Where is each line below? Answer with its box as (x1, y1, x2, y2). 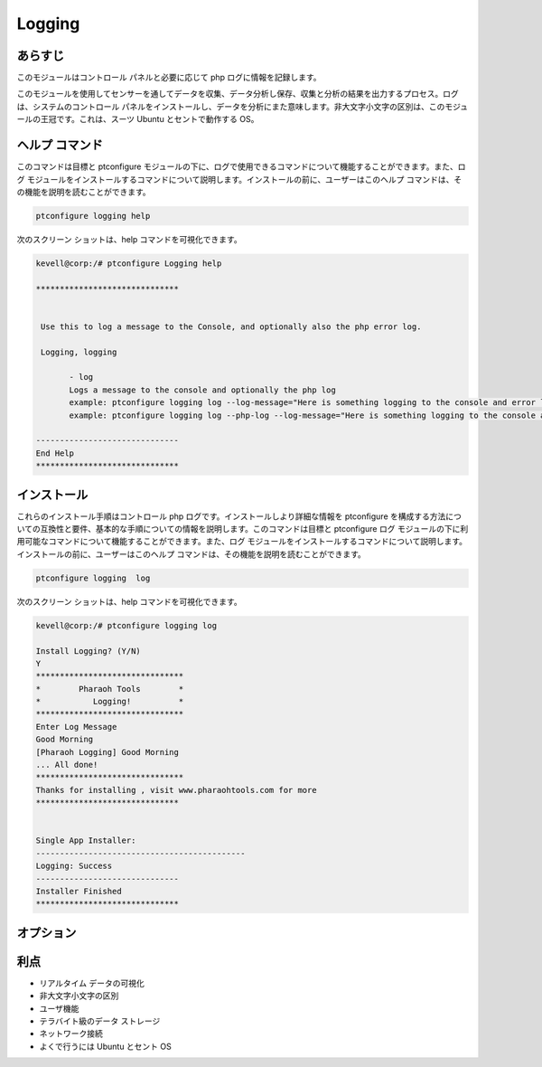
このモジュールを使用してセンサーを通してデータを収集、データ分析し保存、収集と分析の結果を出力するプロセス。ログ (16, 89, 460, 99)
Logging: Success (35, 861, 113, 872)
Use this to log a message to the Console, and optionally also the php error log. (41, 321, 422, 332)
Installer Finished (35, 886, 122, 896)
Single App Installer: (35, 836, 136, 845)
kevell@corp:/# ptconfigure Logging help (35, 258, 222, 269)
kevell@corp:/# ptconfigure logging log (35, 620, 217, 630)
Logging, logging (41, 346, 117, 357)
